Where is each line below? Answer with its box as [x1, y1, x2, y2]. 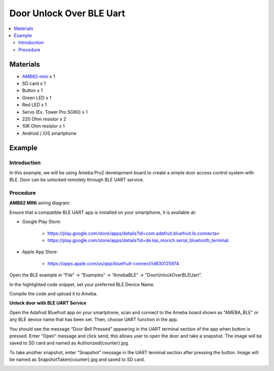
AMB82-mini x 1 [22, 73, 55, 79]
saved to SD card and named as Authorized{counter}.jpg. [9, 340, 129, 346]
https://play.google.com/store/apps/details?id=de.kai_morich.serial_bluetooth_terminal [47, 237, 229, 243]
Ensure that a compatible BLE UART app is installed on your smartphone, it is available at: [9, 209, 196, 215]
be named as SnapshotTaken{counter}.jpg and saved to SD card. [9, 356, 145, 363]
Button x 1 [22, 87, 43, 94]
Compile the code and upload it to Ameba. [9, 290, 98, 297]
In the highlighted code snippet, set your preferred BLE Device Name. [9, 281, 155, 287]
